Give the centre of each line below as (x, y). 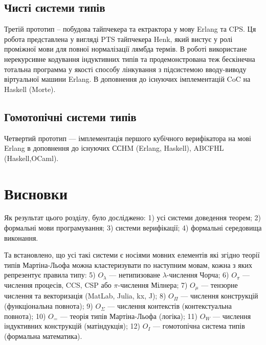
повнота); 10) (25, 316)
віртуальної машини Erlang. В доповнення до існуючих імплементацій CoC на (127, 79)
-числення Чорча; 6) (198, 275)
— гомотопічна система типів (199, 326)
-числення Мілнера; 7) (153, 285)
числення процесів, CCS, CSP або (58, 285)
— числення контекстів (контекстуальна (170, 306)
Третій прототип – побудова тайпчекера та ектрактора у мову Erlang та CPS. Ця (130, 29)
